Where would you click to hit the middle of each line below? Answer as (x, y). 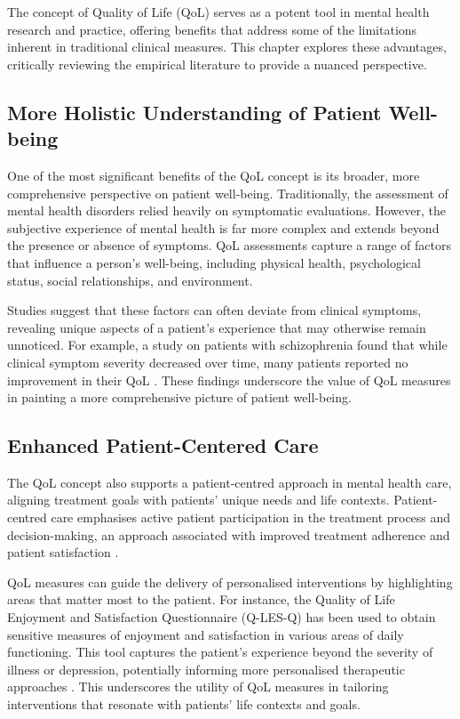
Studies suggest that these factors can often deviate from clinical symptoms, (214, 310)
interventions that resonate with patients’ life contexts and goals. (184, 704)
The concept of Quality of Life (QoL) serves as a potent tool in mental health (218, 12)
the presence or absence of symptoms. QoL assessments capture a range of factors (230, 245)
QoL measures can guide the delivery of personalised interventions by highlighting (230, 582)
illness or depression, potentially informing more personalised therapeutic (206, 669)
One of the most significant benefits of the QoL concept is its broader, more (214, 175)
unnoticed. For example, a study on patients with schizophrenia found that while (227, 345)
